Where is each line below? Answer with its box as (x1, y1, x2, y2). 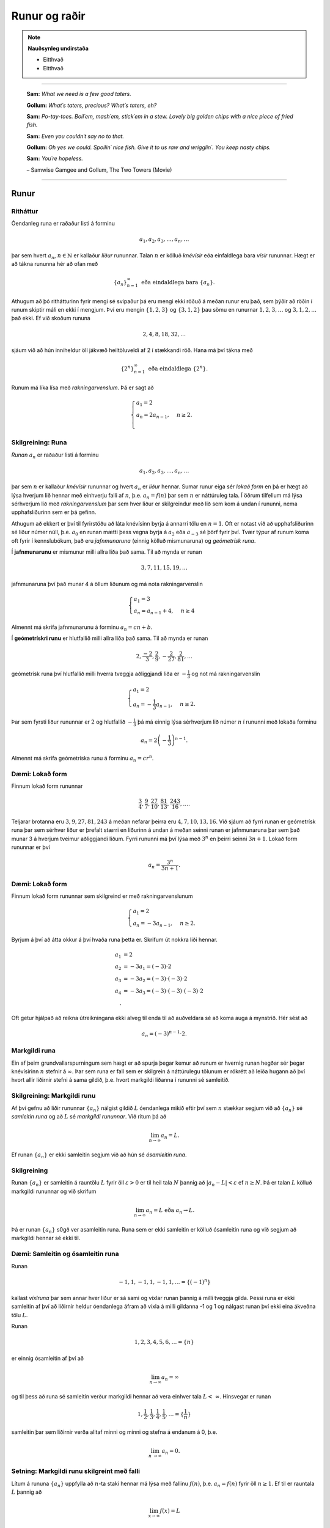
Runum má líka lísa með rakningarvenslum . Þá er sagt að (11, 384, 154, 391)
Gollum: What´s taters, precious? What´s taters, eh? (26, 101, 157, 109)
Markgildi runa (11, 1046, 56, 1055)
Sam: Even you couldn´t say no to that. (26, 132, 125, 140)
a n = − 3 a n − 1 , (133, 920, 173, 928)
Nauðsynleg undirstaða (28, 45, 89, 52)
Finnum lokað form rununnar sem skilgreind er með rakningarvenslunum (11, 892, 193, 900)
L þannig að (11, 1488, 42, 1496)
